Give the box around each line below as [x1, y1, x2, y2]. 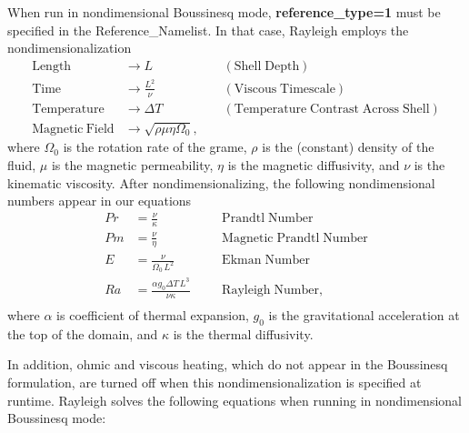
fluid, [7, 155, 36, 174]
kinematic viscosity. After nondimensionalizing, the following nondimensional [7, 173, 435, 192]
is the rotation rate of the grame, [63, 137, 247, 156]
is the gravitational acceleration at [268, 306, 460, 325]
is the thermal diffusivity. [173, 324, 314, 343]
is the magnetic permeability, [51, 155, 214, 174]
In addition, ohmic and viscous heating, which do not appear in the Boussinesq [7, 355, 448, 374]
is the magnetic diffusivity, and [227, 155, 400, 174]
